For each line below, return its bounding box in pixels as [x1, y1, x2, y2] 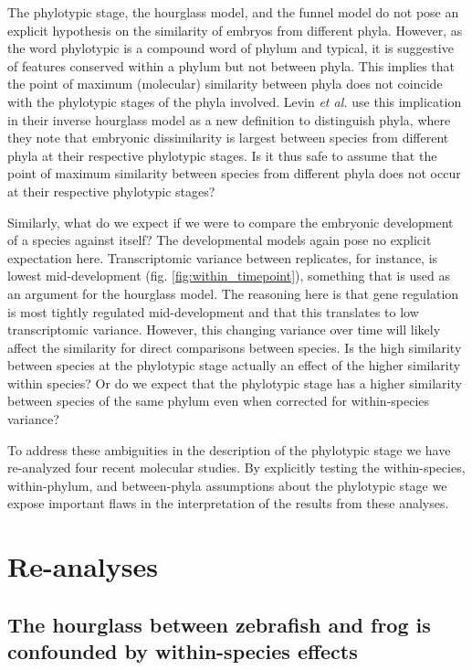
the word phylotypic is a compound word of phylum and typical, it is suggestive [7, 38, 454, 58]
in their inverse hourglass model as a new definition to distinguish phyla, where [7, 110, 451, 129]
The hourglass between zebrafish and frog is [7, 610, 431, 638]
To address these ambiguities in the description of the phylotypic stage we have [7, 440, 451, 459]
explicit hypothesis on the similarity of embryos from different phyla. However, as [7, 20, 463, 39]
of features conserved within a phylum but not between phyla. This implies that [7, 56, 456, 75]
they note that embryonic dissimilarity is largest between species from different [7, 128, 449, 147]
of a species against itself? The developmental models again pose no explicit [7, 230, 432, 250]
